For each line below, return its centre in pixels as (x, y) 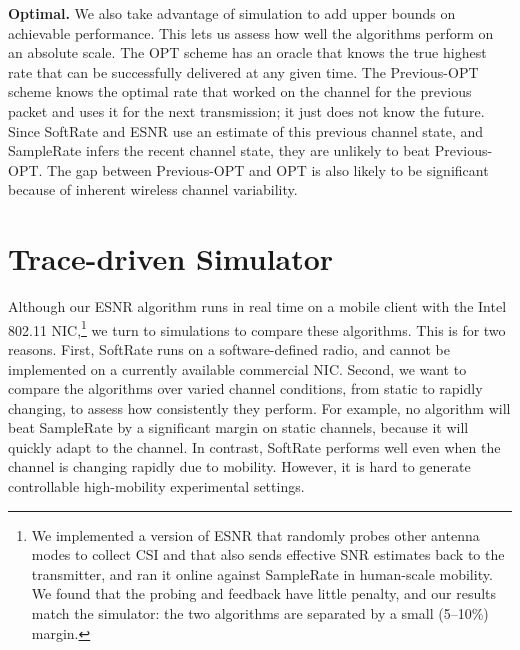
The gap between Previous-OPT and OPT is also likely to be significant (268, 169)
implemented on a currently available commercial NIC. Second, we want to (237, 368)
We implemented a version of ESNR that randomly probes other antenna (255, 534)
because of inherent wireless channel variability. (153, 189)
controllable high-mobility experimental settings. (156, 486)
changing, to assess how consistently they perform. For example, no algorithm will (259, 407)
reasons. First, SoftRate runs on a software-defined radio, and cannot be (229, 348)
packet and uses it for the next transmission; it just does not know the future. (246, 110)
